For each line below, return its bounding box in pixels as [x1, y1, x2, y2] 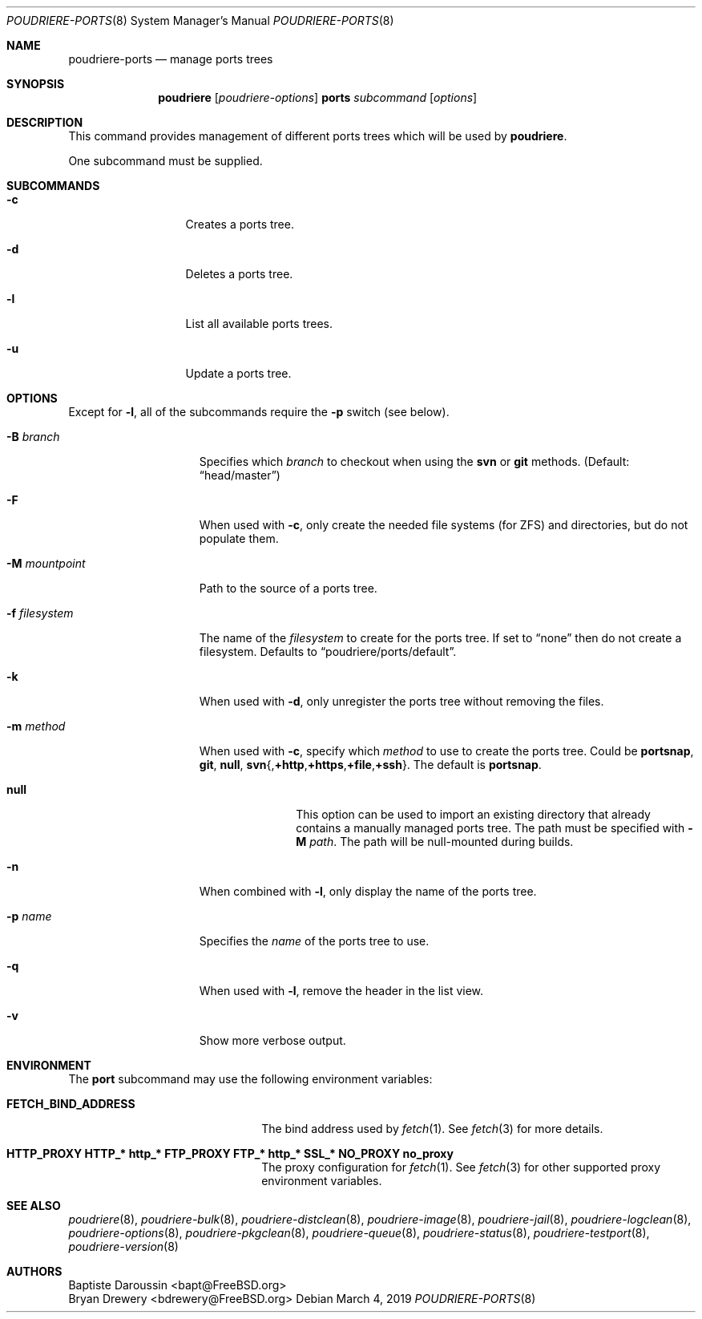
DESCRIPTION [6, 115, 83, 129]
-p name [6, 909, 52, 923]
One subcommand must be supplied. [68, 154, 263, 168]
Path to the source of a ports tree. [199, 581, 377, 595]
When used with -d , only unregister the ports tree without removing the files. [199, 694, 604, 708]
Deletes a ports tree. [185, 267, 293, 281]
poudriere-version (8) [68, 1240, 179, 1253]
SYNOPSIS [6, 77, 65, 91]
